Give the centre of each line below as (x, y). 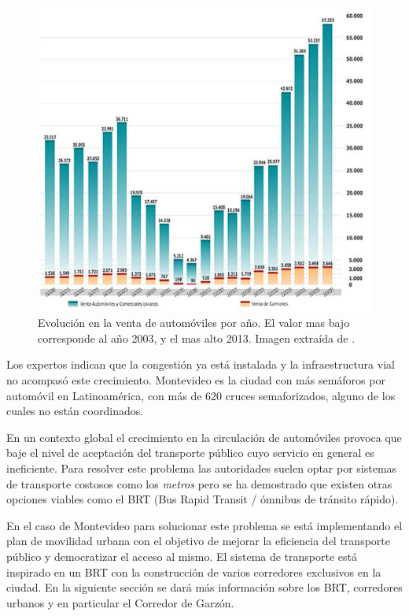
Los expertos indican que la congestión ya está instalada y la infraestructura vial (201, 364)
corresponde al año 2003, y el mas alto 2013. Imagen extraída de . (197, 338)
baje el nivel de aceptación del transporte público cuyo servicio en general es (190, 453)
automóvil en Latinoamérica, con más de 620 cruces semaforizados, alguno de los (201, 395)
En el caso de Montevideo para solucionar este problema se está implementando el (204, 525)
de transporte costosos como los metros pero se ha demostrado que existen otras (199, 483)
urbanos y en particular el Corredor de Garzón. (120, 602)
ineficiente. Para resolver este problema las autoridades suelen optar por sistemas (202, 468)
